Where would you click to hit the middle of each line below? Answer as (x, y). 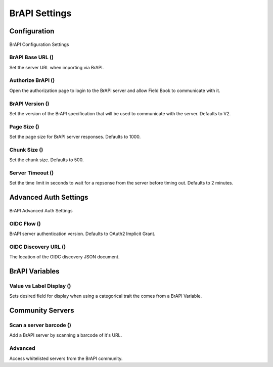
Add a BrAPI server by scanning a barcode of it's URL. (66, 335)
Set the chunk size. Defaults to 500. (47, 160)
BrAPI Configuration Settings (39, 44)
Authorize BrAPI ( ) (32, 80)
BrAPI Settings (40, 13)
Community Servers (42, 311)
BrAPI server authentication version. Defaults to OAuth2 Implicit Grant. (82, 234)
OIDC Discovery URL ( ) (37, 247)
